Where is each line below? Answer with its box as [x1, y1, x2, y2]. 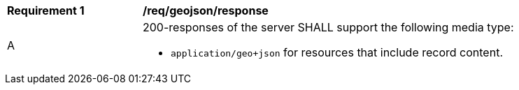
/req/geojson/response [143, 3, 269, 17]
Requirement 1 [7, 3, 85, 17]
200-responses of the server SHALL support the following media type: [143, 20, 514, 34]
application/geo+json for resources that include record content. [171, 45, 503, 59]
